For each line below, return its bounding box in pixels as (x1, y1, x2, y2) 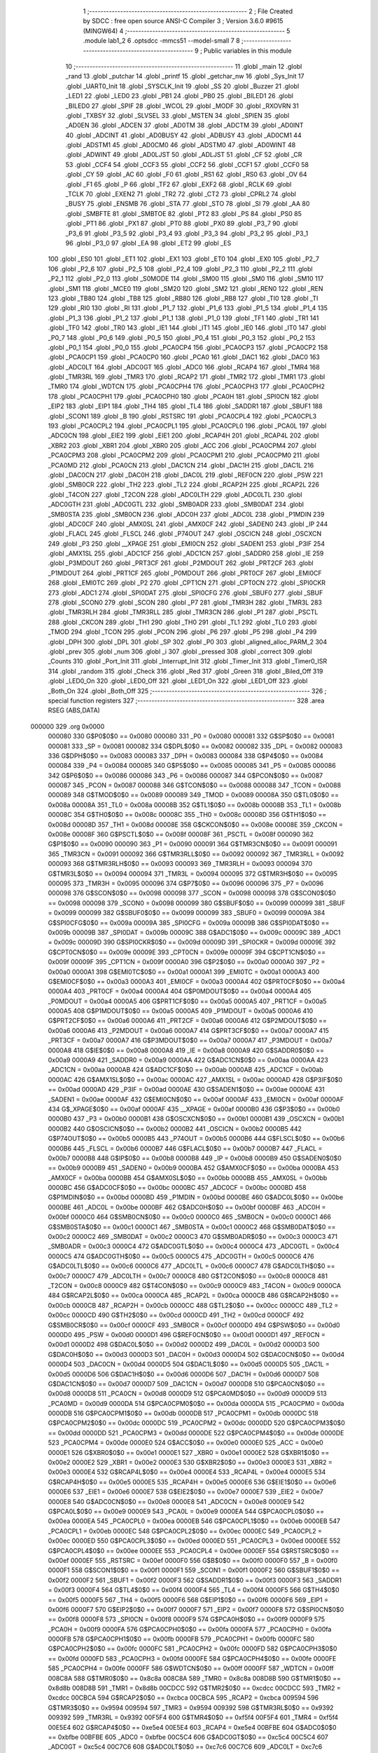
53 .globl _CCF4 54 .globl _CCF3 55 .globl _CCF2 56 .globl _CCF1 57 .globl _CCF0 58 (65, 160, 309, 168)
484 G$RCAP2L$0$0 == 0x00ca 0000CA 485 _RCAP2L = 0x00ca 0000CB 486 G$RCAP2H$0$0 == (48, 1291, 339, 1300)
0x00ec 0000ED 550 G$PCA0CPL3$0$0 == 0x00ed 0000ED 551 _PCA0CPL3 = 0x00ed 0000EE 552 (48, 1536, 341, 1545)
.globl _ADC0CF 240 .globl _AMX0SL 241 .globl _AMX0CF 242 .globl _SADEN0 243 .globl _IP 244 (48, 520, 328, 528)
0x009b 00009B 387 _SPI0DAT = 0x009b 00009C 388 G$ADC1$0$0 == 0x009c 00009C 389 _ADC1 (48, 928, 341, 936)
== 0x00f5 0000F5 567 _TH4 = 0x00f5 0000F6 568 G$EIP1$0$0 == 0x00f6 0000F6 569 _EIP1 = (48, 1595, 329, 1604)
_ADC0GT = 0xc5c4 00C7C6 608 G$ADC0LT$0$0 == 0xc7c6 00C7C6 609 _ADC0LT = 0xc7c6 (48, 1742, 323, 1751)
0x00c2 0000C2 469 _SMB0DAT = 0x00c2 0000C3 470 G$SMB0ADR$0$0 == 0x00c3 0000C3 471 (48, 1233, 337, 1241)
